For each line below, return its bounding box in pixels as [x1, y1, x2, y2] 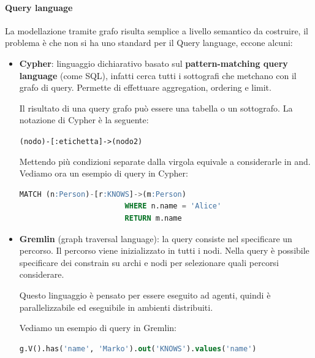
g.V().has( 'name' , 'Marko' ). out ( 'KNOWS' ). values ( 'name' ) [19, 344, 257, 353]
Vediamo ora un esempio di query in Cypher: [19, 167, 188, 180]
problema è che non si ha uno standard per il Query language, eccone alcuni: [5, 36, 293, 49]
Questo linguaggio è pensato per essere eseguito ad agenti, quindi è [19, 288, 271, 301]
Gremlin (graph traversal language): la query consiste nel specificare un [19, 232, 292, 245]
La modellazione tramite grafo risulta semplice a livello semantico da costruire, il [5, 24, 308, 37]
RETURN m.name [124, 213, 182, 223]
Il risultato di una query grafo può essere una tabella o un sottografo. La [19, 101, 293, 114]
